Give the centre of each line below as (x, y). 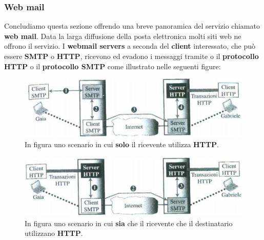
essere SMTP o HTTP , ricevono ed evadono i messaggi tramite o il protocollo (131, 56)
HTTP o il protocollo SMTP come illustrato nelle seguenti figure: (113, 66)
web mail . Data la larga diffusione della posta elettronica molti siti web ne (123, 36)
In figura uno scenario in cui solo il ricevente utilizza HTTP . (122, 144)
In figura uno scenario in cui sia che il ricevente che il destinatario (129, 223)
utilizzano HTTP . (54, 233)
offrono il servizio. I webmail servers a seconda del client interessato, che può (130, 46)
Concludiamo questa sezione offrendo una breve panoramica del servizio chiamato (132, 26)
